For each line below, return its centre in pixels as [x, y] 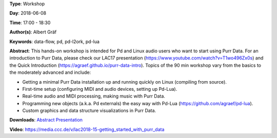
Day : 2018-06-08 [28, 13]
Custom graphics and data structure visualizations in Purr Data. [89, 111]
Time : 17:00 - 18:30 [30, 23]
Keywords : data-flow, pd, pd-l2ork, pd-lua [55, 42]
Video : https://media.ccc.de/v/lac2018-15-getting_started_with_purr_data [87, 129]
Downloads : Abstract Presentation [46, 120]
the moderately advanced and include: [50, 72]
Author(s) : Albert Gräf [33, 32]
